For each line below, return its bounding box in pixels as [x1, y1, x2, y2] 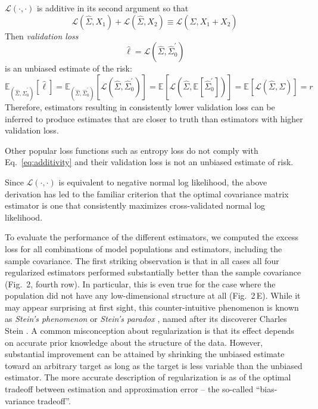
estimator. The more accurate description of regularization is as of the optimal [5, 371, 291, 383]
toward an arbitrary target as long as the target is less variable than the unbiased [5, 359, 303, 371]
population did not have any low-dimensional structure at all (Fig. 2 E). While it [5, 289, 301, 302]
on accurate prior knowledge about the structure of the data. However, [5, 336, 263, 348]
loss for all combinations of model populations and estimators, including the [5, 242, 282, 255]
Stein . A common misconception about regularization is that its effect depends [5, 324, 294, 337]
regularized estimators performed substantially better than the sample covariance [5, 266, 301, 278]
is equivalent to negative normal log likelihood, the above [58, 175, 267, 188]
